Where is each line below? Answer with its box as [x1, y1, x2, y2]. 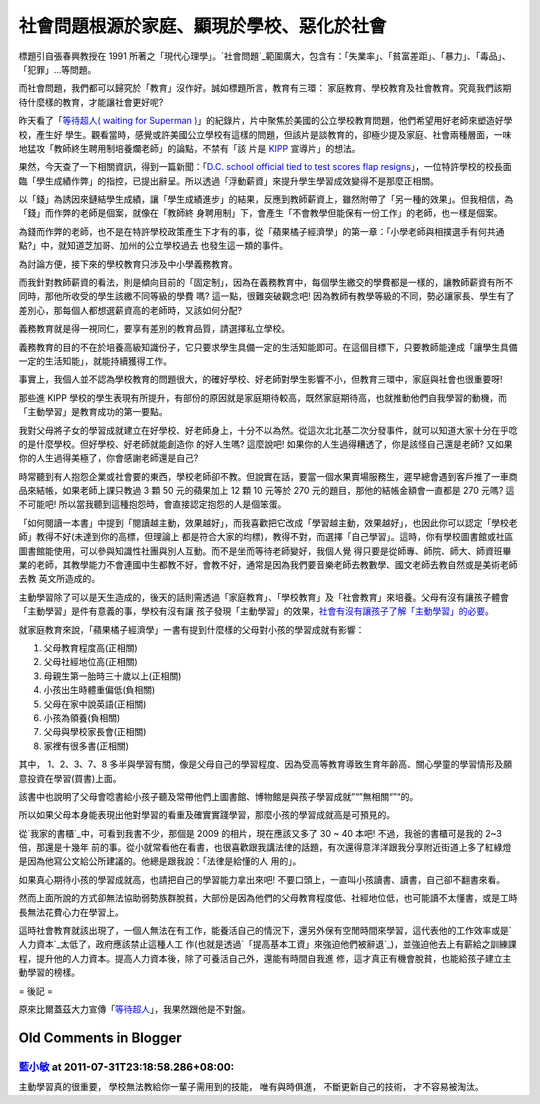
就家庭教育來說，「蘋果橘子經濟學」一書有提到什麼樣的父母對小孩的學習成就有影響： [18, 623, 365, 635]
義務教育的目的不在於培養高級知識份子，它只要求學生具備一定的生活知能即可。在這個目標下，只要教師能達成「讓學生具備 [18, 341, 518, 353]
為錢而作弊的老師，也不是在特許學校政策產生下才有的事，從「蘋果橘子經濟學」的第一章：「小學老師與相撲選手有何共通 [18, 225, 505, 237]
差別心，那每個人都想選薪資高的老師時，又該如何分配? [18, 304, 243, 316]
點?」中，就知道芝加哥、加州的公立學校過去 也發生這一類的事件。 [18, 240, 289, 252]
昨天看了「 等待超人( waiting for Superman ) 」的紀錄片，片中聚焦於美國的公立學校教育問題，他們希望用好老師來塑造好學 [18, 115, 513, 127]
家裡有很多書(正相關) [43, 740, 130, 752]
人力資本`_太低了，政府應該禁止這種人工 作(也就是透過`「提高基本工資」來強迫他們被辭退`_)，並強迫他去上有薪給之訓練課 [18, 938, 517, 950]
